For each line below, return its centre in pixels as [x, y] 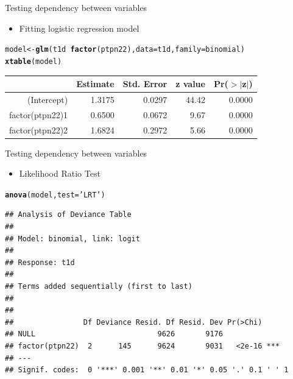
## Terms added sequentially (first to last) [99, 287]
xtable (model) [34, 61]
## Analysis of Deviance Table [68, 215]
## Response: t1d [40, 262]
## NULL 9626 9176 [114, 334]
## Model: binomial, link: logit [72, 239]
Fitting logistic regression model [79, 28]
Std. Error [145, 83]
